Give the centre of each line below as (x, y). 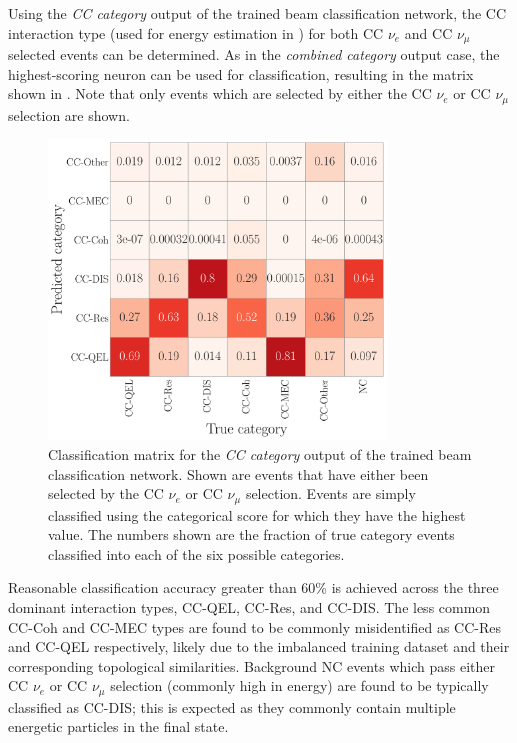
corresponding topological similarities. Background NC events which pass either (251, 665)
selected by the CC (106, 493)
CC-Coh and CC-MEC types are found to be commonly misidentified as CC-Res (255, 626)
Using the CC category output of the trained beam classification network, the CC (257, 13)
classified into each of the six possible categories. (196, 553)
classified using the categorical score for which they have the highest (257, 514)
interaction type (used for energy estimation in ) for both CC (196, 32)
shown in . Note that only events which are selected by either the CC (220, 93)
